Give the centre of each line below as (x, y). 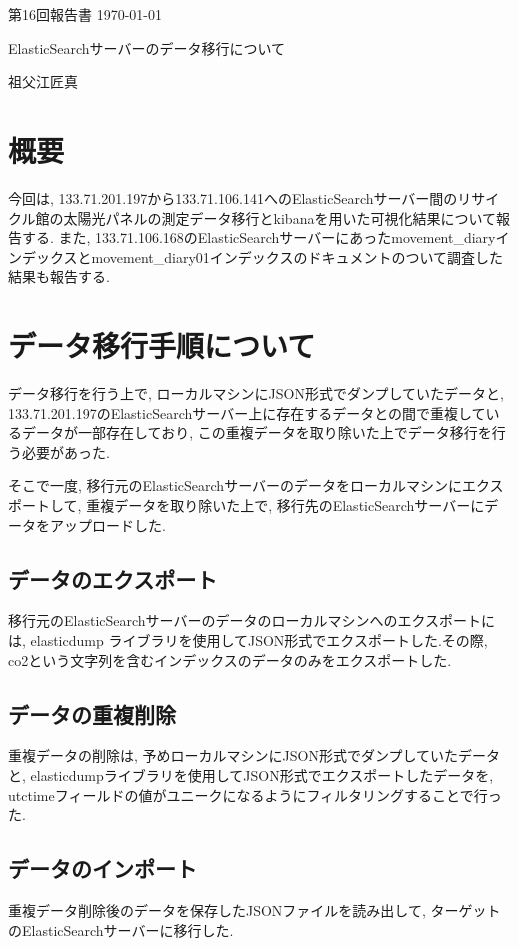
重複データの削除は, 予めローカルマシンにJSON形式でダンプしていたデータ (254, 755)
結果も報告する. (59, 276)
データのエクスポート (113, 578)
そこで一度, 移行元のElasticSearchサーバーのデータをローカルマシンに (235, 485)
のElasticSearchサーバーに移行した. (121, 929)
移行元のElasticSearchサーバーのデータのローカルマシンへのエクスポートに (252, 620)
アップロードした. (107, 524)
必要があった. (65, 451)
